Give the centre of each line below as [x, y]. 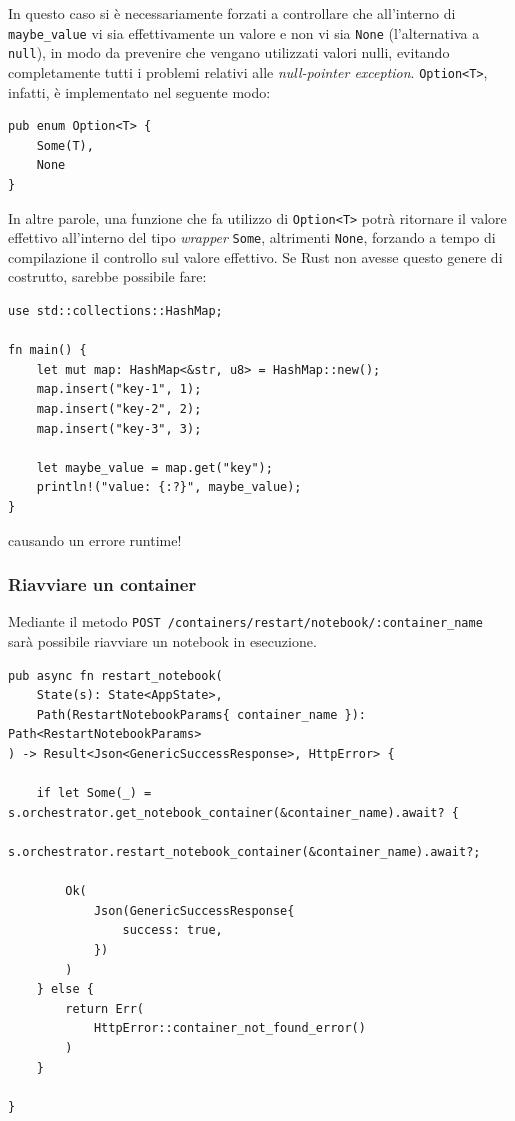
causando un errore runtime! [95, 539]
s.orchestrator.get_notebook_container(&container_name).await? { [234, 812]
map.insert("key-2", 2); [119, 409]
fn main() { [47, 350]
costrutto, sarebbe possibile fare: [107, 276]
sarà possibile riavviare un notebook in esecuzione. [162, 641]
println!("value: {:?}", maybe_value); [169, 487]
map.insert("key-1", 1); [119, 389]
